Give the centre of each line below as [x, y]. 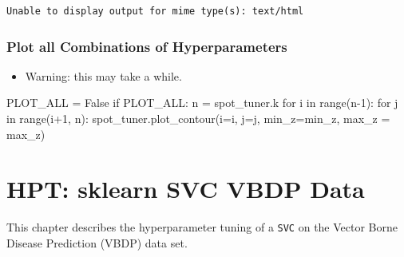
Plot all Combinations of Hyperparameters [147, 46]
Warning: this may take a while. [103, 75]
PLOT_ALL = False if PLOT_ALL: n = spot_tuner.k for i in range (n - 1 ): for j [202, 103]
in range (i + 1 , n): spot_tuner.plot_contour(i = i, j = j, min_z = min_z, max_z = [198, 118]
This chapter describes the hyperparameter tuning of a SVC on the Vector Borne [202, 227]
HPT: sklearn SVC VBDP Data [186, 189]
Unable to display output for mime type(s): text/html [155, 11]
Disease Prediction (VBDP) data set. [97, 242]
